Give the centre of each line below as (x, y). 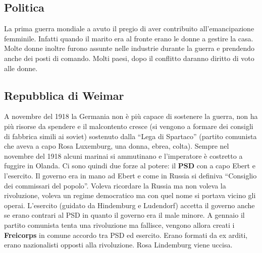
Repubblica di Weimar (64, 95)
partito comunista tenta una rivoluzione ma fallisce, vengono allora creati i (119, 225)
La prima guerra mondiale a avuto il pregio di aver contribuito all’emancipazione (129, 28)
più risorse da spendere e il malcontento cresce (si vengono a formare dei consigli (129, 126)
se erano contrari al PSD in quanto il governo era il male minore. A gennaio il (124, 215)
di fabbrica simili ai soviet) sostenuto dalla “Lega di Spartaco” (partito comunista (130, 136)
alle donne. (21, 68)
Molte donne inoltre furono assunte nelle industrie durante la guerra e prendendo (129, 48)
